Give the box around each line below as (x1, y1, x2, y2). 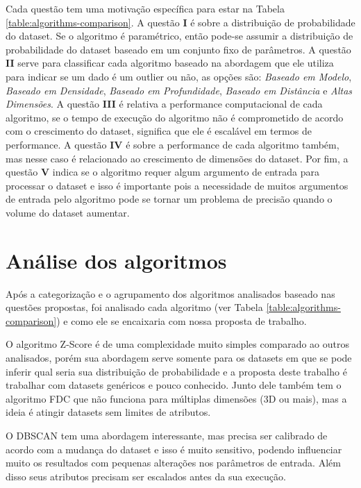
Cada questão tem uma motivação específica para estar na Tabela (6, 1, 285, 15)
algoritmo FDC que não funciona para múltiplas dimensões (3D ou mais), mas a (6, 391, 347, 405)
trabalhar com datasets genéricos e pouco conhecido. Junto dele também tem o (6, 378, 342, 392)
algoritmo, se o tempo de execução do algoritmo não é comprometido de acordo (6, 110, 344, 124)
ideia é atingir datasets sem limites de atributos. (6, 405, 211, 419)
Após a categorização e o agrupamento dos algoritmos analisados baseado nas (6, 286, 335, 301)
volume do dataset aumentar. (6, 205, 130, 219)
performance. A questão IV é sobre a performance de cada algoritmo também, (6, 137, 339, 151)
